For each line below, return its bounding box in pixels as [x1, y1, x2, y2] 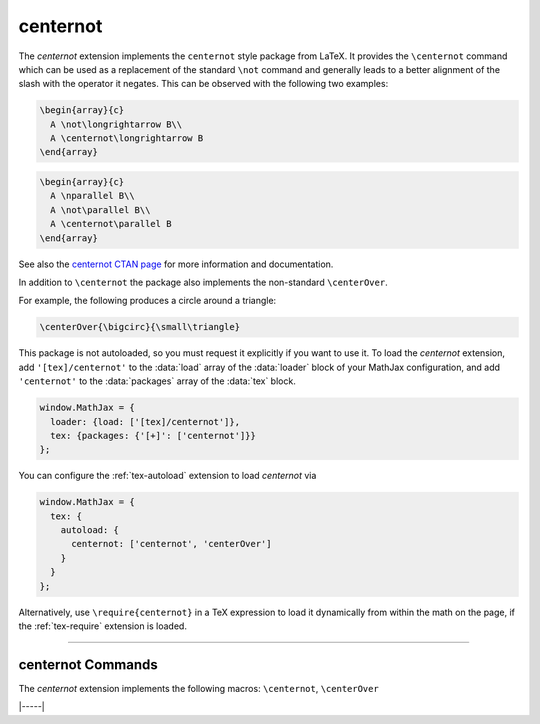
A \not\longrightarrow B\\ [50, 118, 183, 130]
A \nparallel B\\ [50, 190, 135, 202]
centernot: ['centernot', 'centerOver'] [71, 538, 272, 550]
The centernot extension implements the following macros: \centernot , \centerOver [18, 682, 379, 694]
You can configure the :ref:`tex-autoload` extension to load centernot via [18, 470, 317, 482]
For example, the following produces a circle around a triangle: [18, 295, 277, 307]
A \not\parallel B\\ [50, 204, 151, 215]
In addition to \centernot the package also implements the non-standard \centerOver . [18, 276, 389, 288]
